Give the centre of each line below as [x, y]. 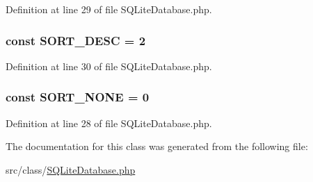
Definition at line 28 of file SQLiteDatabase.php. [109, 123]
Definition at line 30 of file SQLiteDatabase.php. [109, 66]
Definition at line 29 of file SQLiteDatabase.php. [109, 9]
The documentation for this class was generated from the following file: [157, 146]
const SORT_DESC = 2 [76, 40]
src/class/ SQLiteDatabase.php [71, 169]
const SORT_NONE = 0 [78, 97]
